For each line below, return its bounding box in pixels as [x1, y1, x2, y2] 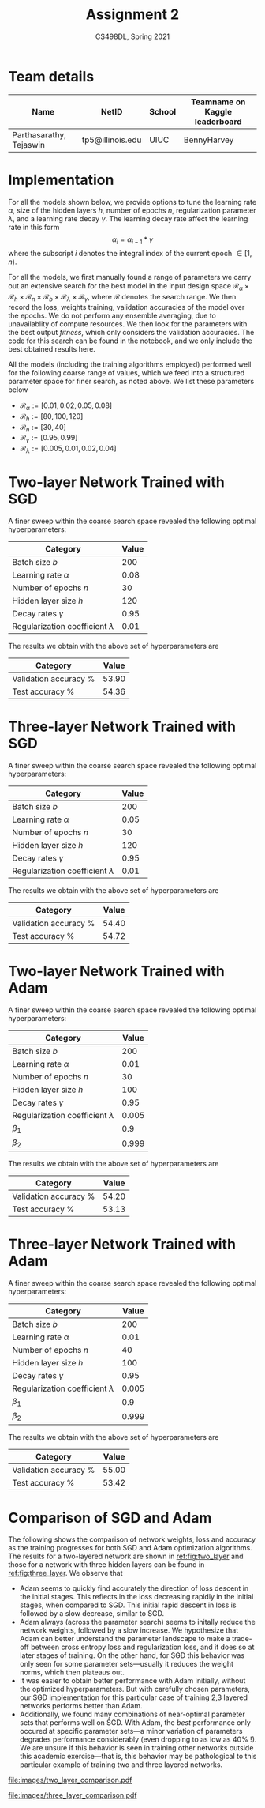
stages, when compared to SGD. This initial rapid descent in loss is [19, 1600, 237, 1610]
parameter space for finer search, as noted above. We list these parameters [8, 377, 255, 386]
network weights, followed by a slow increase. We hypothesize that [19, 1625, 239, 1635]
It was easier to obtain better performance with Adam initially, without [19, 1676, 246, 1686]
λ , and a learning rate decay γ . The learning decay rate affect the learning [8, 213, 248, 223]
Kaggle [204, 106, 233, 117]
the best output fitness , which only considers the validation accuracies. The [8, 328, 255, 337]
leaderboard [194, 116, 242, 127]
